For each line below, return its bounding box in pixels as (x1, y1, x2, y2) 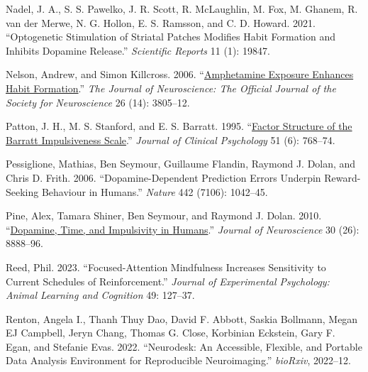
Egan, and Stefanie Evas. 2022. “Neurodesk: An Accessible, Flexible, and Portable (6, 339, 362, 354)
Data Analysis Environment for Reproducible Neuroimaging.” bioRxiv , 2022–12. (6, 353, 351, 368)
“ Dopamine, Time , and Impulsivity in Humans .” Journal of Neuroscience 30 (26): (6, 221, 359, 236)
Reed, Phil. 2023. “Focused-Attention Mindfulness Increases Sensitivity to (6, 259, 326, 274)
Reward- (324, 170, 361, 185)
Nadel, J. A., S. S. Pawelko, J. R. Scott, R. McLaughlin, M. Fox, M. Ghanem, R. (6, 1, 358, 16)
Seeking (6, 184, 39, 199)
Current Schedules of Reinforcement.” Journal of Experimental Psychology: (6, 273, 330, 288)
